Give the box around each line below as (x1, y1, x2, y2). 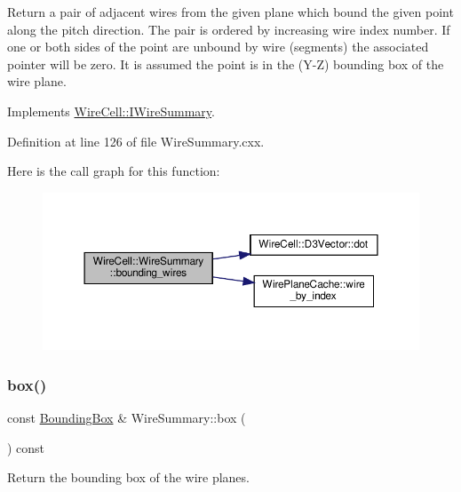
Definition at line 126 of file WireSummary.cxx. (7, 131, 265, 150)
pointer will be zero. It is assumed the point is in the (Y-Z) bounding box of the (7, 54, 444, 73)
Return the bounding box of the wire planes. (7, 468, 250, 487)
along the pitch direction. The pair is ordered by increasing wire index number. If (7, 20, 450, 38)
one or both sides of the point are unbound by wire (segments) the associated (7, 37, 429, 56)
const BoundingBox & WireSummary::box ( (7, 408, 246, 426)
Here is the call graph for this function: (7, 162, 220, 180)
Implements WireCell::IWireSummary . (7, 101, 215, 120)
